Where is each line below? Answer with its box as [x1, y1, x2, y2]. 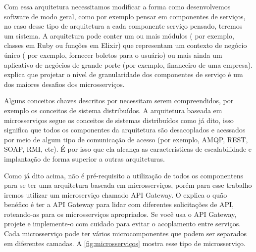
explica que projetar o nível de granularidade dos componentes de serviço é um [4, 69, 243, 80]
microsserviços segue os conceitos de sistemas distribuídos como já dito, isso [4, 115, 234, 125]
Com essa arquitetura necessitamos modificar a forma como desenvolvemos [4, 1, 231, 11]
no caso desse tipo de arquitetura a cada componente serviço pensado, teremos [4, 21, 243, 31]
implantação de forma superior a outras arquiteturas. [4, 153, 165, 164]
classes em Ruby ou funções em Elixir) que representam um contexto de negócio [4, 40, 247, 50]
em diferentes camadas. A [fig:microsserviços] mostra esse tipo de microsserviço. [4, 238, 246, 248]
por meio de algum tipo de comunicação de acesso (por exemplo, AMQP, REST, [4, 134, 248, 144]
